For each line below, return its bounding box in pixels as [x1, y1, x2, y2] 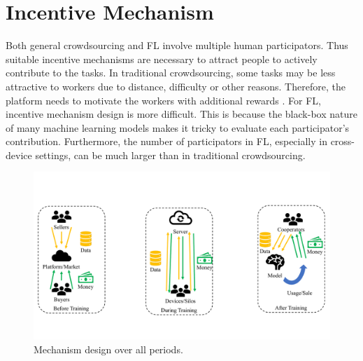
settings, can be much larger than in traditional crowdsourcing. [35, 147, 306, 162]
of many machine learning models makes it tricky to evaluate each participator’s [6, 120, 350, 135]
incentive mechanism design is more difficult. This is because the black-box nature [6, 107, 357, 121]
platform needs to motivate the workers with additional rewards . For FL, [6, 93, 321, 107]
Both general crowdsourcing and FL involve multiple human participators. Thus [6, 38, 348, 53]
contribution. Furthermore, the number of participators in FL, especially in [6, 134, 327, 149]
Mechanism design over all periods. [34, 341, 183, 356]
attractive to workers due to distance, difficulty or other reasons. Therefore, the [6, 79, 346, 93]
